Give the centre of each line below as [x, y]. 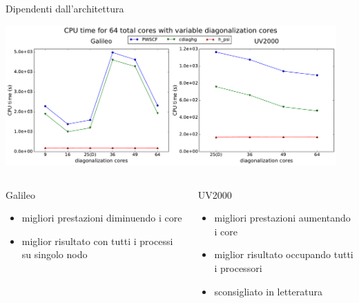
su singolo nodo [55, 254]
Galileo [20, 194]
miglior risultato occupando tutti [284, 254]
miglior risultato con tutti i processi [97, 241]
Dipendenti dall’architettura [65, 8]
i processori [238, 267]
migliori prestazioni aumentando [282, 218]
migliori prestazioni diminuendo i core [102, 218]
